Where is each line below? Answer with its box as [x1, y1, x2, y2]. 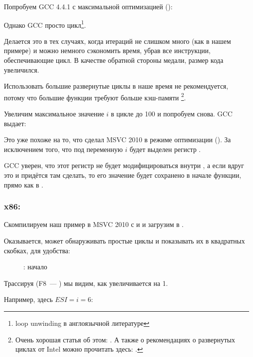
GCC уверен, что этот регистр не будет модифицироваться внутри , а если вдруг [4, 160, 244, 170]
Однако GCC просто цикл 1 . [4, 18, 86, 30]
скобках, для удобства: [4, 245, 71, 255]
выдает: [4, 118, 26, 128]
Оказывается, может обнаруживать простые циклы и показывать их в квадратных [4, 236, 245, 246]
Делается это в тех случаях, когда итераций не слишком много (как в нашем [4, 36, 231, 46]
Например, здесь [4, 294, 53, 304]
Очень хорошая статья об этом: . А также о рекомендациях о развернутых [15, 334, 235, 344]
